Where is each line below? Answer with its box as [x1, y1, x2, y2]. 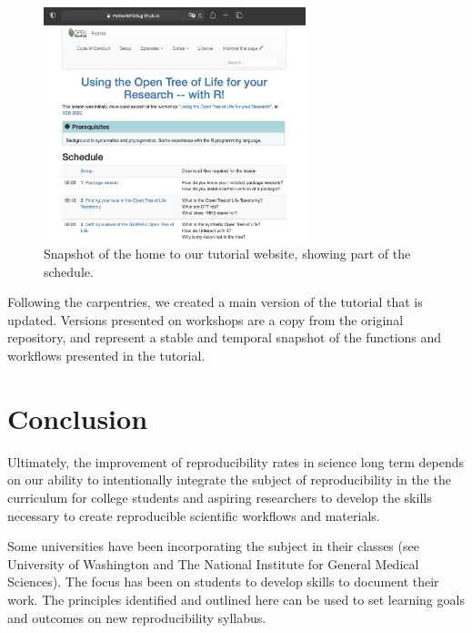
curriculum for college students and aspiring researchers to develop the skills [7, 487, 432, 506]
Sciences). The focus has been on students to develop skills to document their [7, 572, 439, 591]
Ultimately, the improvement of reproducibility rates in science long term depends [7, 452, 465, 471]
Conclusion [7, 399, 148, 436]
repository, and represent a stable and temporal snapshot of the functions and [7, 328, 442, 347]
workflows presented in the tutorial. [7, 346, 206, 365]
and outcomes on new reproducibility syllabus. [7, 607, 266, 627]
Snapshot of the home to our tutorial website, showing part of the [44, 244, 411, 263]
